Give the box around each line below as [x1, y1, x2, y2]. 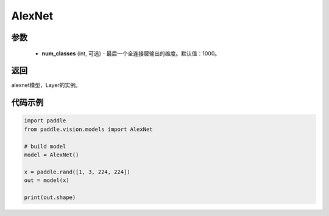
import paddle [24, 117, 66, 124]
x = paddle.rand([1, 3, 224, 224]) [24, 168, 130, 175]
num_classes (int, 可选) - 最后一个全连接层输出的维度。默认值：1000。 [41, 49, 221, 57]
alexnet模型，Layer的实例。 [11, 82, 82, 89]
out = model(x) [24, 177, 69, 184]
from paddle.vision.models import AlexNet [24, 125, 153, 133]
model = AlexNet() [24, 152, 79, 158]
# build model [24, 143, 66, 150]
